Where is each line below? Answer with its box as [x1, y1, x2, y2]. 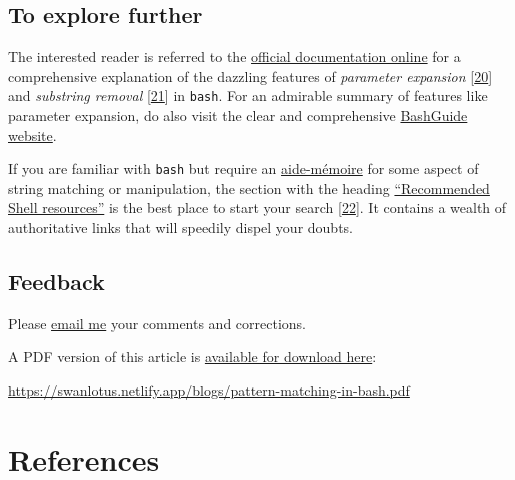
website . [8, 124, 57, 145]
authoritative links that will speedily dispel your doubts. [8, 217, 354, 238]
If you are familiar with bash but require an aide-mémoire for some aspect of [8, 158, 479, 179]
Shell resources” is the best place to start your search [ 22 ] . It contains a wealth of [8, 197, 507, 218]
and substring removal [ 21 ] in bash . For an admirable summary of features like [8, 85, 488, 106]
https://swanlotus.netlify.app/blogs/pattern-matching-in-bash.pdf [8, 380, 410, 401]
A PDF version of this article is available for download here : [8, 346, 377, 367]
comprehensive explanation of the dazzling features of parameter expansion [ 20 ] [8, 65, 493, 86]
